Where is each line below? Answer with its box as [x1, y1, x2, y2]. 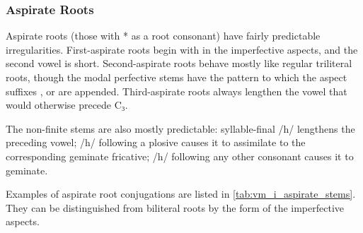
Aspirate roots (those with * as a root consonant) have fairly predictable [6, 28, 321, 43]
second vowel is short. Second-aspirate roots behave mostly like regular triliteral [6, 56, 352, 71]
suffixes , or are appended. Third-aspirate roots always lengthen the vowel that [6, 83, 347, 98]
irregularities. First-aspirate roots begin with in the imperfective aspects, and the [6, 42, 358, 56]
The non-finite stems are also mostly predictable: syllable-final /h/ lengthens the [6, 121, 355, 136]
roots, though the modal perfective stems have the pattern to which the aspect [6, 70, 347, 84]
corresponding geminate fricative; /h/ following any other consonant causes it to [6, 148, 354, 163]
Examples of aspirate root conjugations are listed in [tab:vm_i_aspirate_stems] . [6, 186, 356, 201]
